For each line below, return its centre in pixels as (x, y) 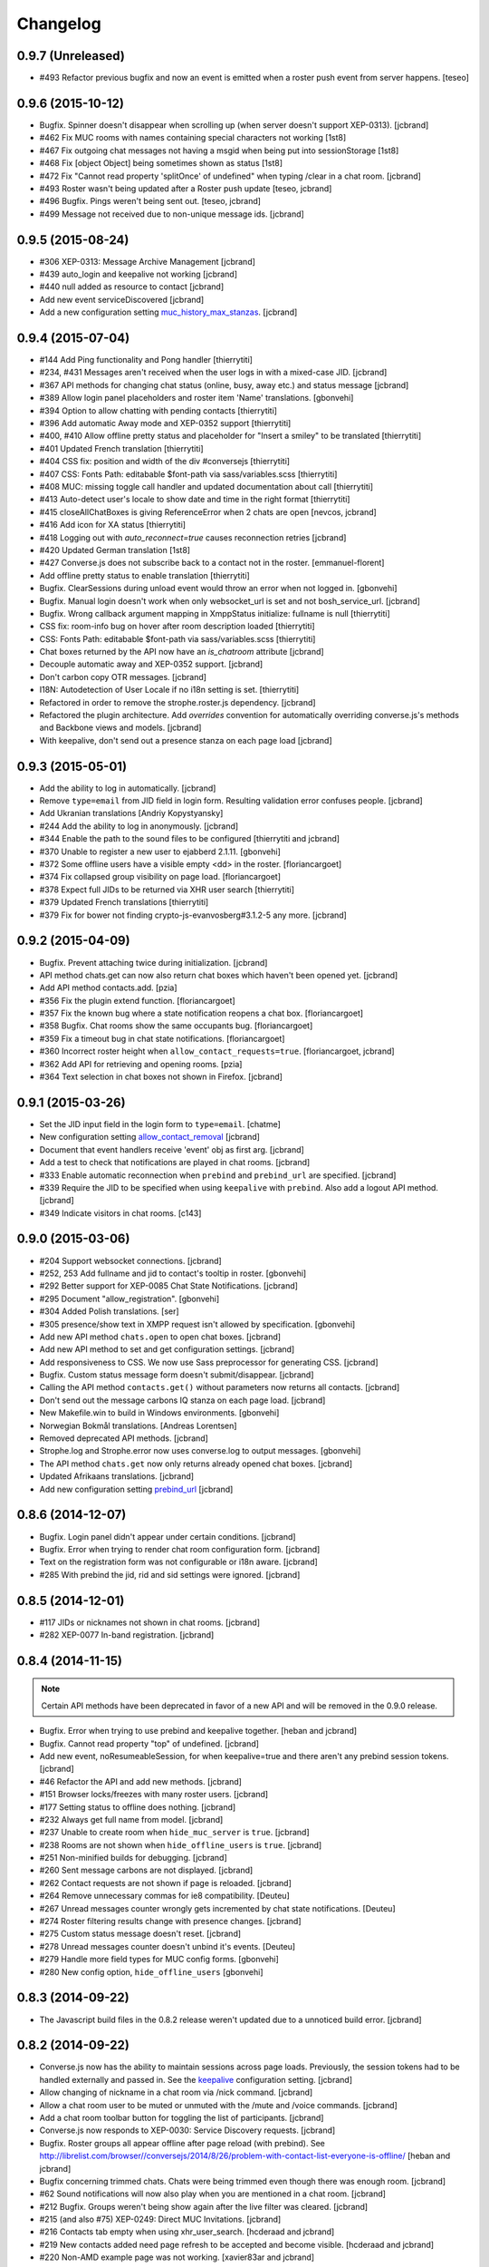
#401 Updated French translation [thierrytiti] (121, 448)
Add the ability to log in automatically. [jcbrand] (128, 788)
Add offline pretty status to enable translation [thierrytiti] (145, 575)
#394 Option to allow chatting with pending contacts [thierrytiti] (158, 410)
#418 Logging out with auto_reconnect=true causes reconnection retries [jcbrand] (193, 537)
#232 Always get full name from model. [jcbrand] (131, 1819)
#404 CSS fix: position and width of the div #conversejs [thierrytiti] (164, 462)
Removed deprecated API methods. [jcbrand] (124, 1438)
